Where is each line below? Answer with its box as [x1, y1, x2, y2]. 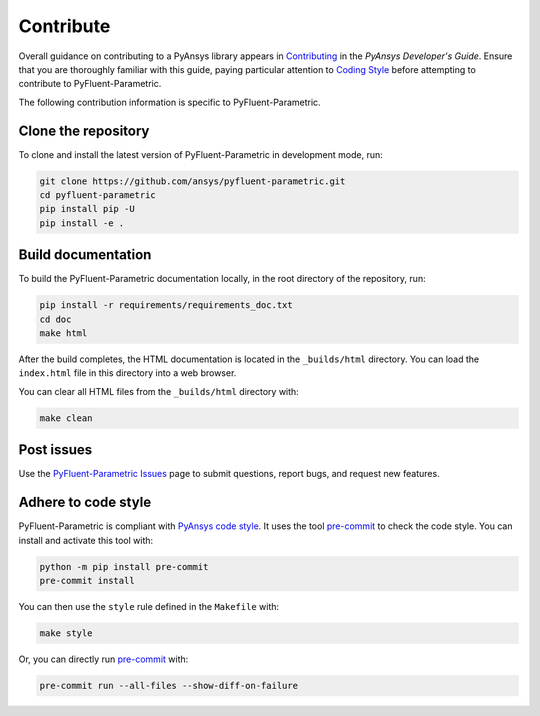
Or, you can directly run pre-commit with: [18, 653, 189, 665]
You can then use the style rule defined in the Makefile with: [18, 600, 280, 612]
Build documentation [18, 246, 152, 264]
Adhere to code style [18, 494, 152, 511]
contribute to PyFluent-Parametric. [18, 78, 162, 90]
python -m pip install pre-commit [39, 561, 209, 572]
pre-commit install [39, 575, 135, 586]
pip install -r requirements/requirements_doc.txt [39, 300, 294, 311]
